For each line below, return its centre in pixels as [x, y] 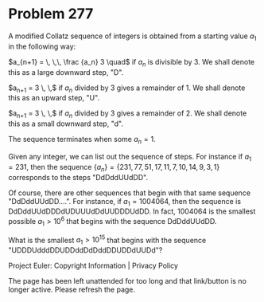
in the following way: [42, 46]
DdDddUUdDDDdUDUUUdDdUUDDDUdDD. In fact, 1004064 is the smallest [132, 211]
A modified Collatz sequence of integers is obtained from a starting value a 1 [132, 37]
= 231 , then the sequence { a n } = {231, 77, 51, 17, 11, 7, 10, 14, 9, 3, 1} [114, 168]
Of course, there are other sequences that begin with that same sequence [130, 193]
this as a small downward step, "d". [66, 124]
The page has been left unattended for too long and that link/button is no [127, 281]
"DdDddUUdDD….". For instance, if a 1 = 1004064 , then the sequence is [124, 202]
